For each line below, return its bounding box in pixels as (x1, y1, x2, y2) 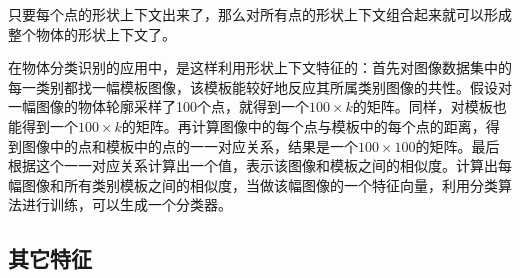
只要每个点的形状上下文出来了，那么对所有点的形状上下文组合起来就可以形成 (8, 4, 512, 24)
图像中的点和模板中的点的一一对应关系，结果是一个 (21, 135, 358, 156)
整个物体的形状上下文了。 (8, 23, 176, 44)
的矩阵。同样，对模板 (352, 96, 493, 117)
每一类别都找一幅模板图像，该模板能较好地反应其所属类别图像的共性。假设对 (8, 76, 512, 97)
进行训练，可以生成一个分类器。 (21, 194, 232, 215)
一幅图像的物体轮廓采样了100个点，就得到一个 (8, 96, 309, 117)
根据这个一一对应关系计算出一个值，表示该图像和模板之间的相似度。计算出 (8, 155, 498, 176)
